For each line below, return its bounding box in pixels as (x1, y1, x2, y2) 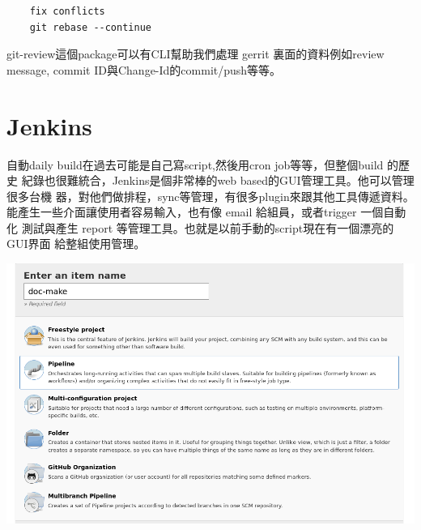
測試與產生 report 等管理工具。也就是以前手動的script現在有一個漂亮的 (21, 219, 394, 236)
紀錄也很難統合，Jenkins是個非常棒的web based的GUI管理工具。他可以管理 (21, 172, 415, 189)
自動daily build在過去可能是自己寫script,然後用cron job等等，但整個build (6, 156, 384, 173)
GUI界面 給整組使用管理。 (6, 235, 146, 252)
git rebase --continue (29, 21, 151, 33)
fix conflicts (29, 6, 105, 17)
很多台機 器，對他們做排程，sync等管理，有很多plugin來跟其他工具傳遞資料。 (6, 187, 415, 204)
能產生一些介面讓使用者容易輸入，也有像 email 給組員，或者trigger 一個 (6, 203, 384, 220)
